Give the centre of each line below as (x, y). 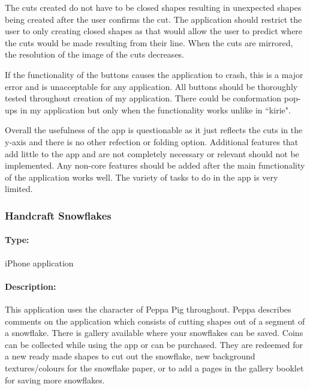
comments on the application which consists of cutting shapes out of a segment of (155, 321)
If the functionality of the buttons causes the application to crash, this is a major (154, 74)
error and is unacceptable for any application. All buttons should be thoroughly (151, 86)
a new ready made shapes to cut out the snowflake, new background (130, 356)
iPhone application (39, 262)
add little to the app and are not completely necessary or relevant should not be (152, 153)
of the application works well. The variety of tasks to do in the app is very (142, 177)
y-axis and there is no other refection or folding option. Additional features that (152, 141)
